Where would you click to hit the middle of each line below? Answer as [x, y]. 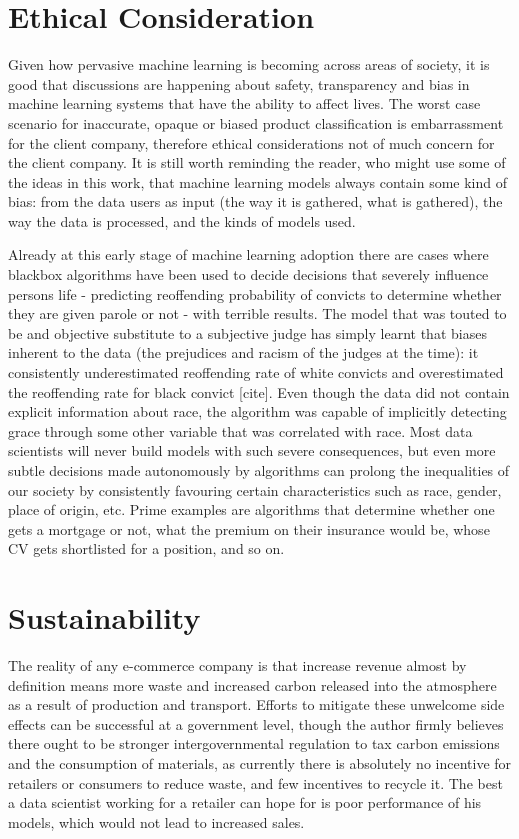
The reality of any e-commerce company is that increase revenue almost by [237, 665]
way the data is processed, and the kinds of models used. [182, 220]
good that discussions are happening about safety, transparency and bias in [239, 83]
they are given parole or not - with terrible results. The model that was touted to [257, 313]
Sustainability [104, 617]
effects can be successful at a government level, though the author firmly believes [256, 723]
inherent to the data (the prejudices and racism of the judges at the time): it [243, 352]
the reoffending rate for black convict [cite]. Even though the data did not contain [259, 391]
